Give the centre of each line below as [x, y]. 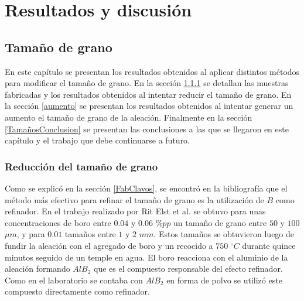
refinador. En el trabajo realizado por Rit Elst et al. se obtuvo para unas [135, 211]
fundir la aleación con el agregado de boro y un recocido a [109, 245]
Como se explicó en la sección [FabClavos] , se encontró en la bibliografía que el [146, 188]
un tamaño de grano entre [220, 222]
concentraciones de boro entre [58, 222]
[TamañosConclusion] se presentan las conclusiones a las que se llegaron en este [147, 129]
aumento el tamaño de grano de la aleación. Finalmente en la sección [129, 117]
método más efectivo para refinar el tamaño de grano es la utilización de [134, 199]
